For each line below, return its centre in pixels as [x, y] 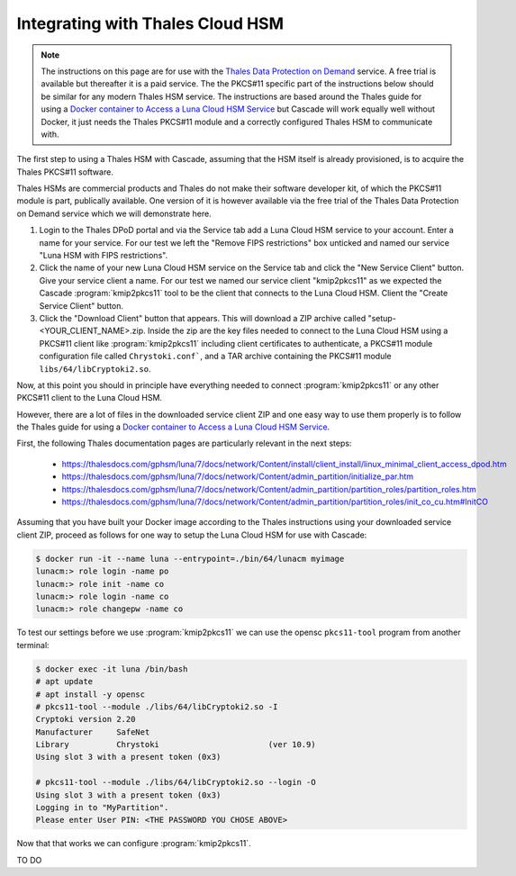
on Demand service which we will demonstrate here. [114, 213]
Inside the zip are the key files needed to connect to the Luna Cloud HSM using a [298, 331]
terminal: [33, 645]
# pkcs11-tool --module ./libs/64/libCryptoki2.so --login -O [176, 782]
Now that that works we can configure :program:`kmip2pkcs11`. [134, 844]
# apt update [64, 682]
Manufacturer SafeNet [93, 732]
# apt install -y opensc [91, 694]
